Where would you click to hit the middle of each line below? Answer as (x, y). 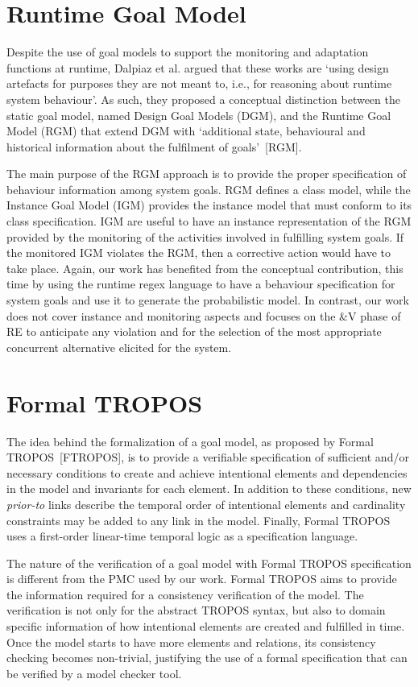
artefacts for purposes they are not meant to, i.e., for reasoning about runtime (199, 83)
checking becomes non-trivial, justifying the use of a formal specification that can (207, 658)
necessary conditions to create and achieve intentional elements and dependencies (207, 472)
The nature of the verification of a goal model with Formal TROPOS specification (209, 563)
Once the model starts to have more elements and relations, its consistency (191, 641)
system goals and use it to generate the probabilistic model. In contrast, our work (208, 300)
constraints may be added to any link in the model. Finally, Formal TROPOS (199, 520)
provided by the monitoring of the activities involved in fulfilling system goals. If (205, 236)
